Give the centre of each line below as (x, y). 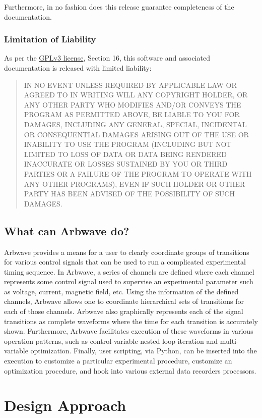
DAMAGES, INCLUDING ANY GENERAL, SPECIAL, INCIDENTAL (135, 124)
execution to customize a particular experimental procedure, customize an (118, 361)
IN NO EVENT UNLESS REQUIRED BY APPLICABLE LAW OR (130, 85)
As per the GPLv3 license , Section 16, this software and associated (107, 58)
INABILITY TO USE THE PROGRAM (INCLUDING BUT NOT (128, 144)
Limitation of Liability (50, 39)
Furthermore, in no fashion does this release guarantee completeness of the (119, 7)
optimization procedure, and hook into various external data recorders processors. (130, 370)
